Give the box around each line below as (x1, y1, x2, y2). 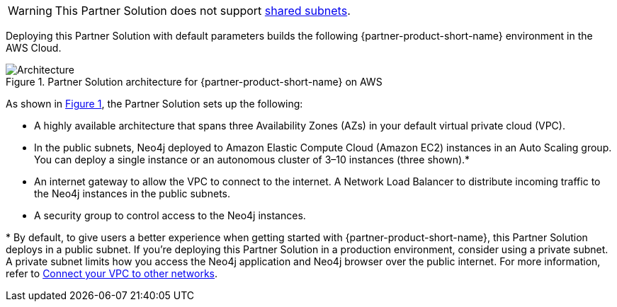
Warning (8, 4, 52, 18)
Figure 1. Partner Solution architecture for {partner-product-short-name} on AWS (6, 76, 383, 88)
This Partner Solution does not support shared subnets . (55, 4, 351, 18)
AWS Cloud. (6, 42, 62, 54)
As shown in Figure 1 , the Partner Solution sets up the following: (6, 98, 303, 110)
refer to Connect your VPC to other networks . (6, 267, 218, 279)
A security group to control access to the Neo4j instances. (34, 209, 306, 221)
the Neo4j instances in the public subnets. (34, 187, 230, 199)
